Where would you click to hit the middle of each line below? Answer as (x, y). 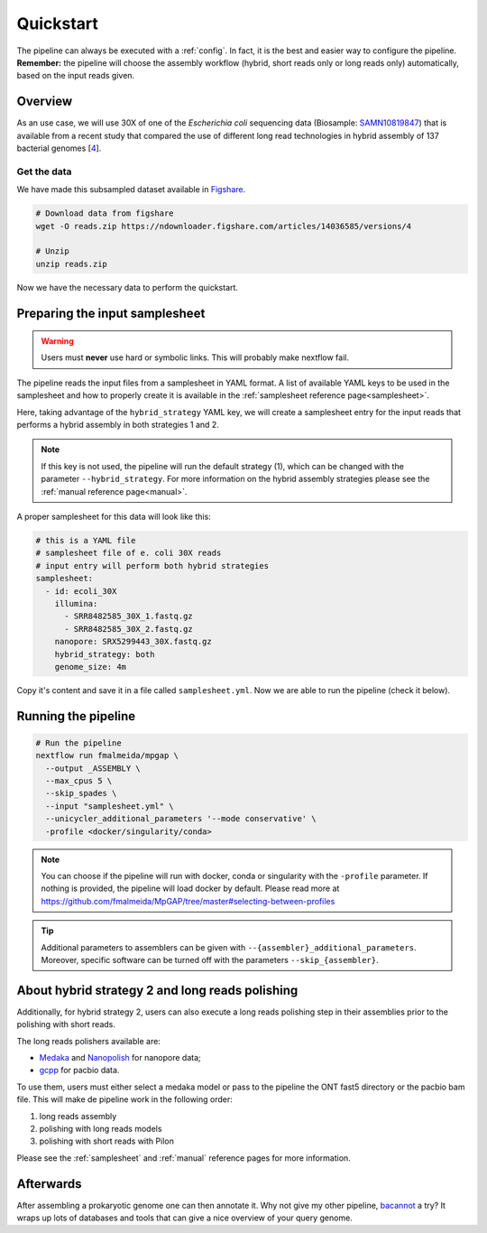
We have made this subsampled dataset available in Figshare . (131, 190)
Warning (57, 341)
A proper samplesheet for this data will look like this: (114, 516)
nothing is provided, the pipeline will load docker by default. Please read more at (190, 888)
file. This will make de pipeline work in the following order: (125, 1099)
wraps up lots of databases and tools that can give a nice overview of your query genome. (185, 1218)
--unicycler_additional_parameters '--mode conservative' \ (181, 819)
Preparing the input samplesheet (111, 313)
